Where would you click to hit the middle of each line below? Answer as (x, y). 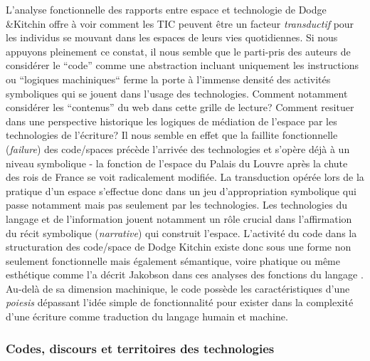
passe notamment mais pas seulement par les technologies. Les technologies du (176, 205)
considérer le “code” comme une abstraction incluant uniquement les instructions (182, 65)
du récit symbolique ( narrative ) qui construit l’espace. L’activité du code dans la (181, 232)
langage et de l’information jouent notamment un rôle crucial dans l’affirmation (179, 218)
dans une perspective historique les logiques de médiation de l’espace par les (171, 121)
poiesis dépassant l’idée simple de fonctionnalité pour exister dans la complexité (180, 302)
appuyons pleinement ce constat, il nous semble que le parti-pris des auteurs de (178, 51)
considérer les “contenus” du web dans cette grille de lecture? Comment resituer (180, 107)
